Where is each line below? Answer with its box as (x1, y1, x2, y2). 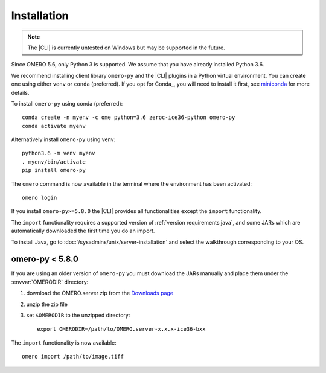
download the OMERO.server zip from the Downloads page (26, 290, 173, 297)
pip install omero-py (22, 167, 86, 174)
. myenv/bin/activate (22, 158, 86, 165)
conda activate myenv (22, 123, 86, 129)
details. (11, 89, 30, 96)
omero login (22, 194, 57, 202)
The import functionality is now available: (11, 339, 117, 346)
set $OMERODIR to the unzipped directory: (26, 311, 130, 319)
